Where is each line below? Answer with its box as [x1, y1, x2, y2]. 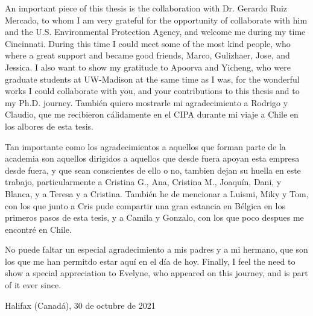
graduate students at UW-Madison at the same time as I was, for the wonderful [5, 72, 300, 85]
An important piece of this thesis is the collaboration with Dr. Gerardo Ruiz [5, 2, 288, 14]
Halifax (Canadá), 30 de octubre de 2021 [5, 299, 156, 311]
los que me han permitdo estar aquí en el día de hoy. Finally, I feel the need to [5, 254, 296, 267]
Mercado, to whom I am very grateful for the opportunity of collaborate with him [5, 13, 308, 26]
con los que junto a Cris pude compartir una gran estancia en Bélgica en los [5, 199, 285, 212]
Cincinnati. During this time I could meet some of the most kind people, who [5, 37, 291, 49]
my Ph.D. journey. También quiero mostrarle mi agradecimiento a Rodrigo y [5, 96, 288, 109]
